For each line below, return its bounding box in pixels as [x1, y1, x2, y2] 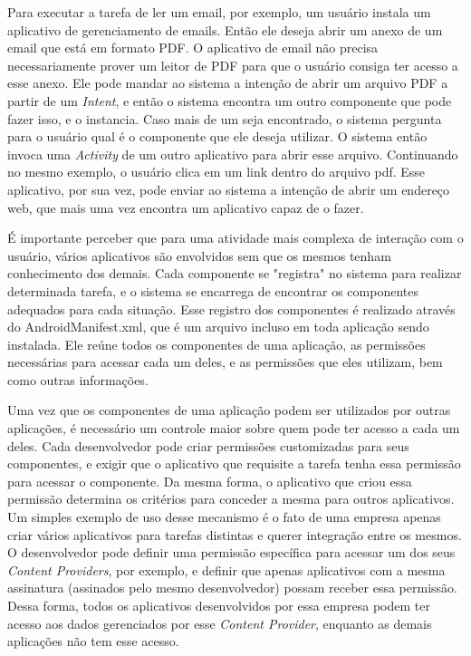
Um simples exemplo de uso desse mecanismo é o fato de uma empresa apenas [7, 507, 441, 526]
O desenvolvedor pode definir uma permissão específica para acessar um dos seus [7, 543, 456, 562]
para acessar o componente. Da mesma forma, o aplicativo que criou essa [7, 471, 412, 490]
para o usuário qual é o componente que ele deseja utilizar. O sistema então [7, 127, 428, 146]
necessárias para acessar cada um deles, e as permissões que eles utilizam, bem [7, 352, 443, 371]
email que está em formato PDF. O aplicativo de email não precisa [7, 38, 379, 57]
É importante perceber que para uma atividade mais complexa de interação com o [7, 228, 464, 247]
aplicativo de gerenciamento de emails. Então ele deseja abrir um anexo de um [7, 20, 443, 39]
